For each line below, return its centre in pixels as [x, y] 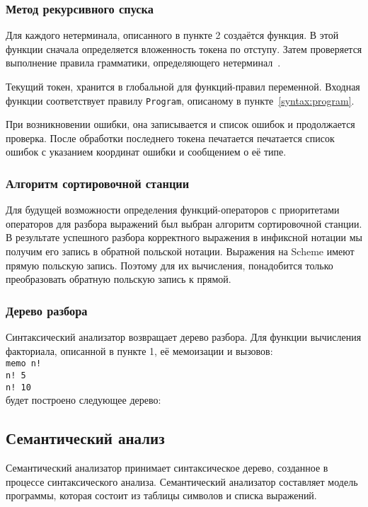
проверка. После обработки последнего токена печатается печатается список [170, 138]
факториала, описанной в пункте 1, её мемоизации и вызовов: [139, 350]
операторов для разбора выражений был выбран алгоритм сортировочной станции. [184, 223]
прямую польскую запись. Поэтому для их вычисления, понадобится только [169, 265]
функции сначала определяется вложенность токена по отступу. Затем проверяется [184, 48]
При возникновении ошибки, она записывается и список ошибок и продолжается [180, 124]
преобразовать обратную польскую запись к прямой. [119, 279]
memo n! [24, 364]
